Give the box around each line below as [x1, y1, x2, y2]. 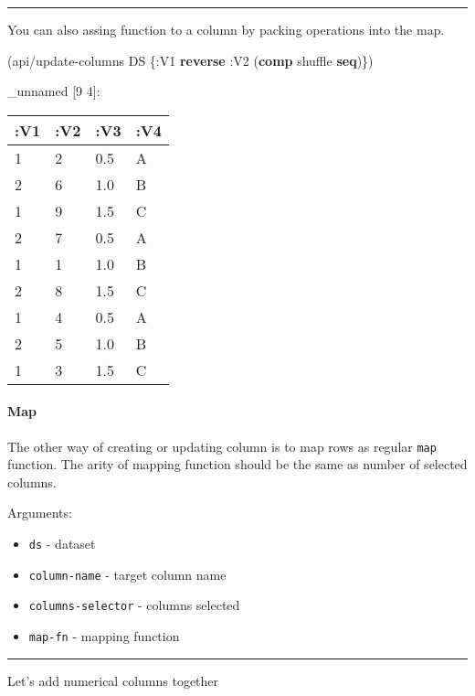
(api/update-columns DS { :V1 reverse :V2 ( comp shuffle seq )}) [7, 50, 374, 70]
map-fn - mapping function [28, 626, 180, 645]
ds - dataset [28, 534, 96, 553]
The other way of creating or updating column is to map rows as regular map [7, 436, 437, 455]
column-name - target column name [28, 564, 227, 584]
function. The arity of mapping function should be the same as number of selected [7, 455, 468, 474]
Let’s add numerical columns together [7, 670, 219, 690]
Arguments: [7, 503, 72, 522]
